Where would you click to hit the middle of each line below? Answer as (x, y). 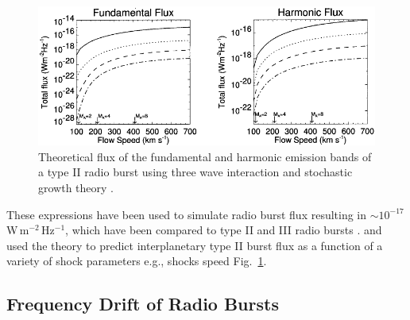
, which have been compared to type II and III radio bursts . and (224, 230)
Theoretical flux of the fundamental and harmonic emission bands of (205, 156)
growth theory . (76, 188)
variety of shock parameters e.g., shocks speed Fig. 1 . (137, 261)
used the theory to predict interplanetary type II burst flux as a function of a (195, 245)
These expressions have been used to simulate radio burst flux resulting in (187, 214)
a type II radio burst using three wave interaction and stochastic (195, 172)
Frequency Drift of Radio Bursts (143, 304)
